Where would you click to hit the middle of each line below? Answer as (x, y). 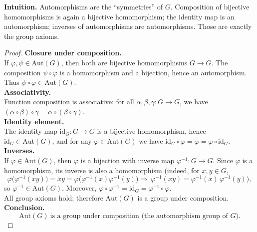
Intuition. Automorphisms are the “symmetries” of (84, 6)
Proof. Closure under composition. (63, 53)
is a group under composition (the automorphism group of (139, 216)
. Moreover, (79, 188)
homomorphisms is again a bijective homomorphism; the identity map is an (119, 16)
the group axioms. (32, 36)
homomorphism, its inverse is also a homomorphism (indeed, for (102, 170)
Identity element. (34, 121)
